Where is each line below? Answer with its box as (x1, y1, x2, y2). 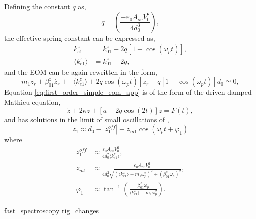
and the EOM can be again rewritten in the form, (4, 66, 157, 77)
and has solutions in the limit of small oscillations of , (4, 114, 169, 124)
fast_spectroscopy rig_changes (4, 205, 99, 215)
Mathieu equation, (4, 96, 61, 107)
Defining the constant (4, 1, 70, 11)
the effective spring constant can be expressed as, (4, 32, 155, 43)
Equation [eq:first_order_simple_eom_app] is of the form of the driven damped (4, 87, 252, 97)
